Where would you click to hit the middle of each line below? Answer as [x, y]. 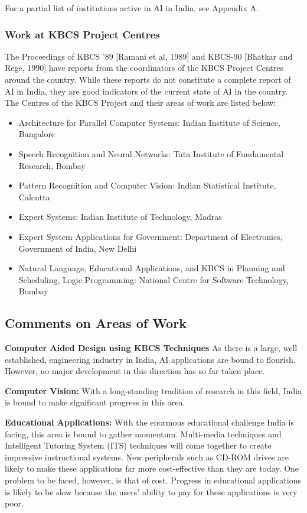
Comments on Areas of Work [96, 323]
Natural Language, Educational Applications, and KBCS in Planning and [152, 268]
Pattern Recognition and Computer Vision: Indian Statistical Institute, [147, 185]
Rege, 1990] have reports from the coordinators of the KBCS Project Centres [144, 68]
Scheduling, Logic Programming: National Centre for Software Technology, [153, 279]
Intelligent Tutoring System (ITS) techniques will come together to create [138, 445]
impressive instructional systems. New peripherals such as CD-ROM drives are [147, 457]
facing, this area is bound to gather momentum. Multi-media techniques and [143, 434]
